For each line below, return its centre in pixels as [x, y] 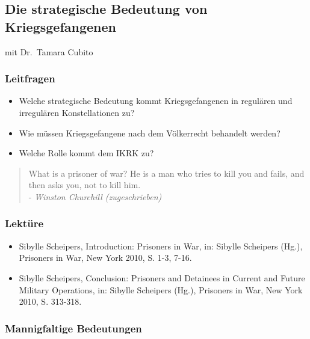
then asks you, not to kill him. [85, 185]
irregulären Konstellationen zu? [77, 112]
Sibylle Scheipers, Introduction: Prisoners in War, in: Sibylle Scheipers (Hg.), [161, 246]
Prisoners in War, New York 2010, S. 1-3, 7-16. [105, 258]
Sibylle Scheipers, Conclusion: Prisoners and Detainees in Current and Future [162, 277]
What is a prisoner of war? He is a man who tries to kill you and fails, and [166, 173]
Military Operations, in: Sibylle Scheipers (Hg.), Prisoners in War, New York [161, 289]
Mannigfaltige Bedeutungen [73, 328]
